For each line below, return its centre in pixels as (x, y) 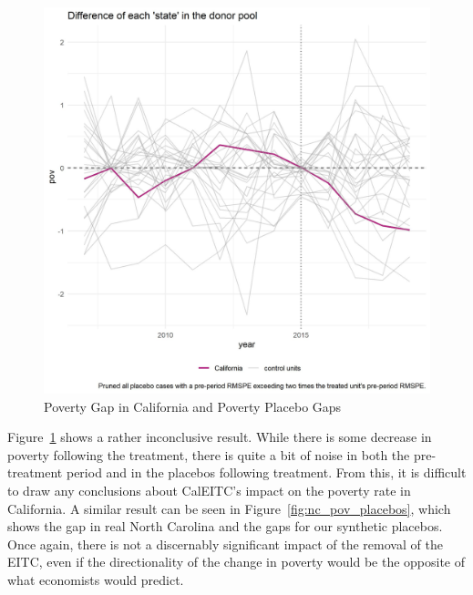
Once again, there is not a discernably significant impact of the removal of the (225, 544)
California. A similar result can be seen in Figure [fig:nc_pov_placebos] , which (229, 508)
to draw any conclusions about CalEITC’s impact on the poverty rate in (209, 490)
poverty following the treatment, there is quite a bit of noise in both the (209, 454)
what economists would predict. (96, 579)
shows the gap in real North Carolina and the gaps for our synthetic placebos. (225, 526)
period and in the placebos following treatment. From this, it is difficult (266, 472)
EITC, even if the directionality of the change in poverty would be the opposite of (236, 562)
